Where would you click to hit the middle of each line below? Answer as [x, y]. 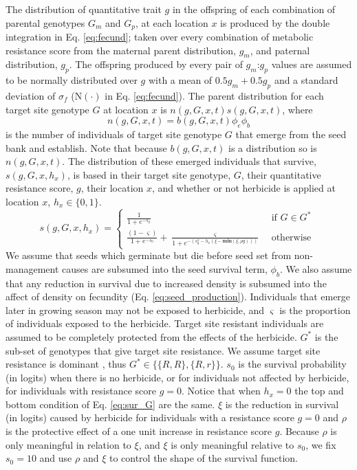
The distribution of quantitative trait [84, 9]
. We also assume [316, 268]
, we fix [321, 444]
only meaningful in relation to [68, 444]
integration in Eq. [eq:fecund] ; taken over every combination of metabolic [160, 37]
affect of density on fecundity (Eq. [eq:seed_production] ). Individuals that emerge [178, 296]
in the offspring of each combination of [254, 9]
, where [297, 109]
